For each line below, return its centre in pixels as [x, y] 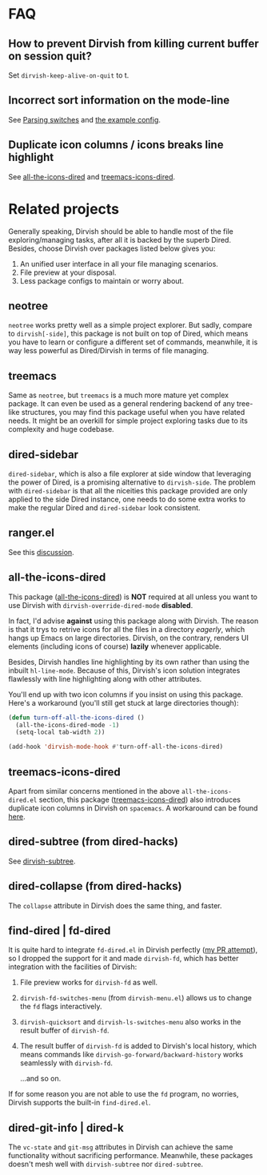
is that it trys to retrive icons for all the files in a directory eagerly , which [127, 629]
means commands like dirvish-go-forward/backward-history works [132, 1055]
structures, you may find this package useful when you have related [133, 412]
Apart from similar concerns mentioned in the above [94, 791]
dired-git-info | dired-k [66, 1127]
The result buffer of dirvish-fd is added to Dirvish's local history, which [138, 1046]
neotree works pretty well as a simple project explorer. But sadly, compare [130, 325]
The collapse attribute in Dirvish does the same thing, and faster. [115, 905]
